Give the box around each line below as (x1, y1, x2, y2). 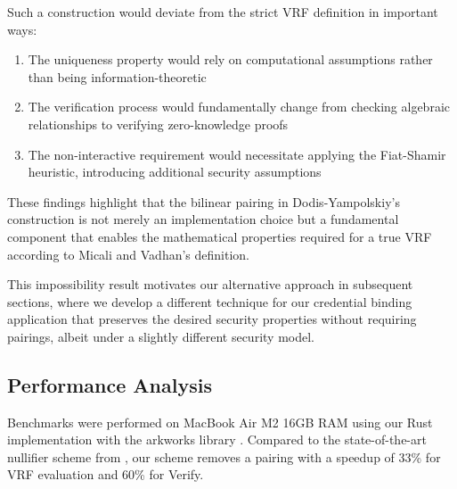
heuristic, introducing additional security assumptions (28, 162, 322, 181)
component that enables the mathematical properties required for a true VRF (7, 227, 432, 245)
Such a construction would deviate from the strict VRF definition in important (7, 3, 438, 21)
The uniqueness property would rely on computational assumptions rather (28, 50, 433, 69)
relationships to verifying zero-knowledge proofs (28, 114, 289, 133)
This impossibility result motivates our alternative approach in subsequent (7, 275, 413, 294)
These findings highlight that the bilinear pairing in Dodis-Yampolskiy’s (7, 192, 400, 211)
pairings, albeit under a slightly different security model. (7, 327, 314, 345)
